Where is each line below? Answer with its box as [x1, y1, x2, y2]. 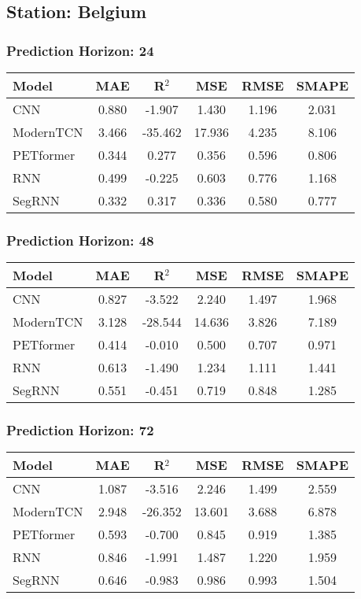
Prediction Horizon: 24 [6, 40, 154, 60]
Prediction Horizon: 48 [6, 230, 154, 250]
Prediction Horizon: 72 [6, 420, 154, 440]
